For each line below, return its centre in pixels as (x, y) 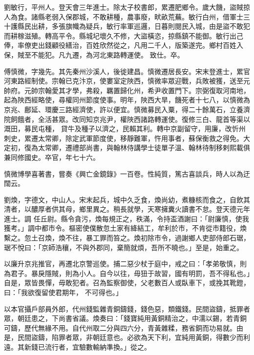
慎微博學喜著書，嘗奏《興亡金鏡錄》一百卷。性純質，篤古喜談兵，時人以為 (124, 173)
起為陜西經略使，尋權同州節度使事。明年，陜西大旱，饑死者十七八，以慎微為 (127, 100)
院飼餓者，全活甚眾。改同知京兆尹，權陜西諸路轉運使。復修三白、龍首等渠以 (127, 119)
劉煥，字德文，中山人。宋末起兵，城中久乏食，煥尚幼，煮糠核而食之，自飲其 (127, 199)
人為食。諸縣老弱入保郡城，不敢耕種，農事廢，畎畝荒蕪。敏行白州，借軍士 (124, 16)
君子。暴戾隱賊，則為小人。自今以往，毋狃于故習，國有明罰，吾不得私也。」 (130, 273)
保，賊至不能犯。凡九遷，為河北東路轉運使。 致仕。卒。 (94, 54)
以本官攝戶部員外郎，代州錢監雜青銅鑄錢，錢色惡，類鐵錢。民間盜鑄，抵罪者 (127, 308)
